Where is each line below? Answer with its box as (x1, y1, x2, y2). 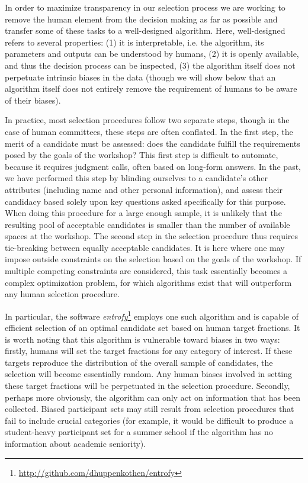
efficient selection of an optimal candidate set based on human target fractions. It (5, 321, 300, 334)
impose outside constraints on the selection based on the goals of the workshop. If (5, 253, 301, 265)
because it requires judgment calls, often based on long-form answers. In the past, (5, 160, 301, 172)
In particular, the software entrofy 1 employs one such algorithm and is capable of (5, 308, 299, 322)
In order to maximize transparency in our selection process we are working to (5, 1, 285, 13)
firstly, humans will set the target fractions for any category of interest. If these (5, 344, 293, 357)
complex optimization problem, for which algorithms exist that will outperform (5, 276, 292, 288)
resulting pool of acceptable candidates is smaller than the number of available (5, 218, 290, 230)
